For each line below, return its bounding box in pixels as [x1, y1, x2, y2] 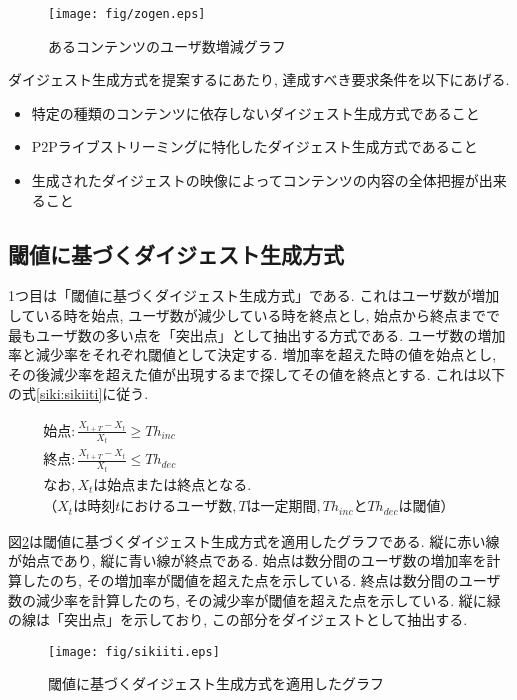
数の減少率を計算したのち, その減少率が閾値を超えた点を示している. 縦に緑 [8, 589, 501, 610]
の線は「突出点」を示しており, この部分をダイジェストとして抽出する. [8, 609, 468, 630]
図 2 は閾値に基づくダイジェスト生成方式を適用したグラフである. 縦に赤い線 [8, 530, 500, 551]
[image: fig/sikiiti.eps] [48, 644, 220, 659]
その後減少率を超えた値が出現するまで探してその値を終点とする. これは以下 [8, 363, 506, 384]
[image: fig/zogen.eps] [48, 7, 206, 21]
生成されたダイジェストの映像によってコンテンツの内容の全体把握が [31, 170, 479, 191]
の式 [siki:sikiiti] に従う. [8, 383, 149, 404]
